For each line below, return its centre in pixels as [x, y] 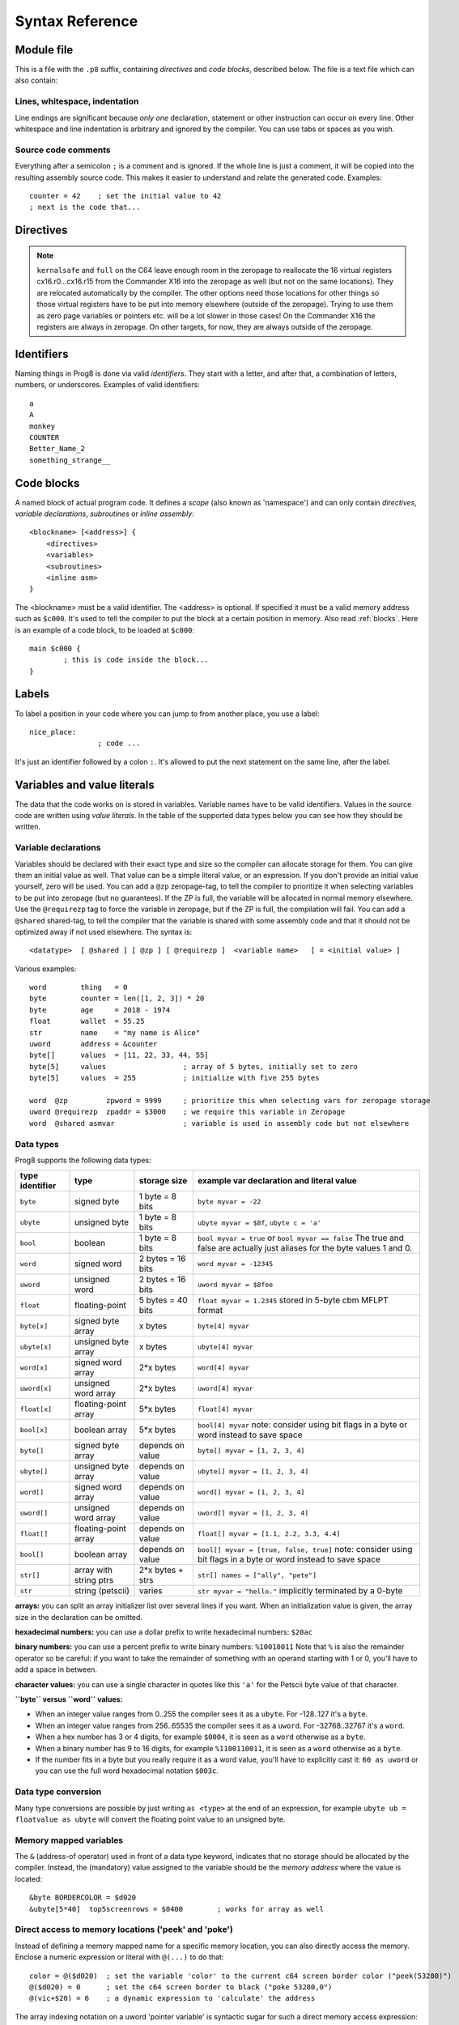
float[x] [36, 1409]
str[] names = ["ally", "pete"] [257, 1575]
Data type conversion [58, 1792]
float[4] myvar [225, 1409]
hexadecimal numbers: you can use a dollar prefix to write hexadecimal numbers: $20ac [164, 1632]
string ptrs [94, 1580]
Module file [44, 50]
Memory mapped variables [69, 1840]
